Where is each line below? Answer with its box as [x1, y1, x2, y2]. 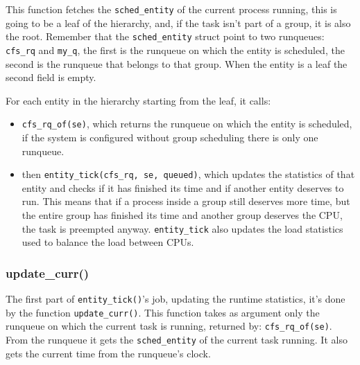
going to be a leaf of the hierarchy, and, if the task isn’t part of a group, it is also [6, 15, 351, 30]
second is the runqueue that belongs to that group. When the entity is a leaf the [6, 56, 348, 71]
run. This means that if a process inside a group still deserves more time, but [22, 194, 350, 208]
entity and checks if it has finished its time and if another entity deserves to [22, 180, 344, 195]
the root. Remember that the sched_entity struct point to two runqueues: [6, 29, 325, 44]
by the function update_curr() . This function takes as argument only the [6, 305, 320, 319]
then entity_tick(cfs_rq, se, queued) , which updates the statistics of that [22, 167, 355, 181]
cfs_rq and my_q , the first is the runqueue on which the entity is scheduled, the [6, 42, 345, 57]
